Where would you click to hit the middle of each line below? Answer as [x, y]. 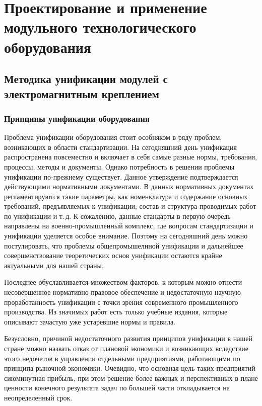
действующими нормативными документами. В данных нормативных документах [129, 186]
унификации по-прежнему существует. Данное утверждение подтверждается [121, 176]
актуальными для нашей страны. [54, 265]
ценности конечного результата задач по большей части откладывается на [117, 388]
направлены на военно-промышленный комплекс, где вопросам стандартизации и [129, 226]
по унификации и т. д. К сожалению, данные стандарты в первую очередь [117, 216]
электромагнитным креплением [82, 93]
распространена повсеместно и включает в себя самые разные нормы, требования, [131, 157]
